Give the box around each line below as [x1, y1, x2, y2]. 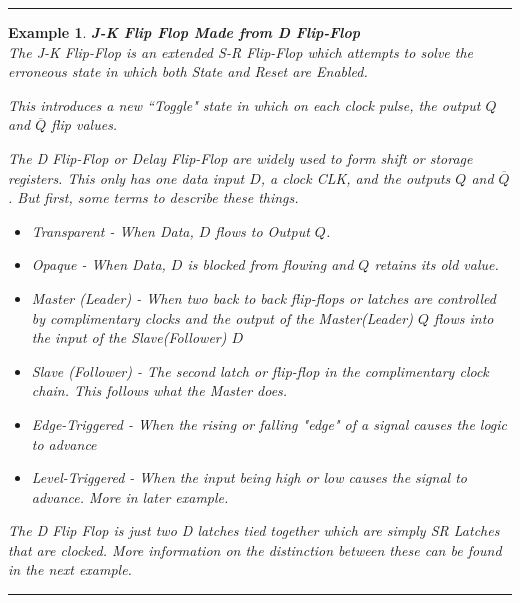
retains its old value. [374, 254, 499, 275]
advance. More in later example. [31, 486, 229, 507]
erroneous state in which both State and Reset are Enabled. [8, 61, 368, 82]
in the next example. [8, 559, 132, 580]
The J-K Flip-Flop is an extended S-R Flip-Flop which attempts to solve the [8, 41, 474, 62]
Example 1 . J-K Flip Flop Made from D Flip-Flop [8, 22, 361, 42]
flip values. [51, 114, 118, 135]
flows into [434, 307, 494, 328]
